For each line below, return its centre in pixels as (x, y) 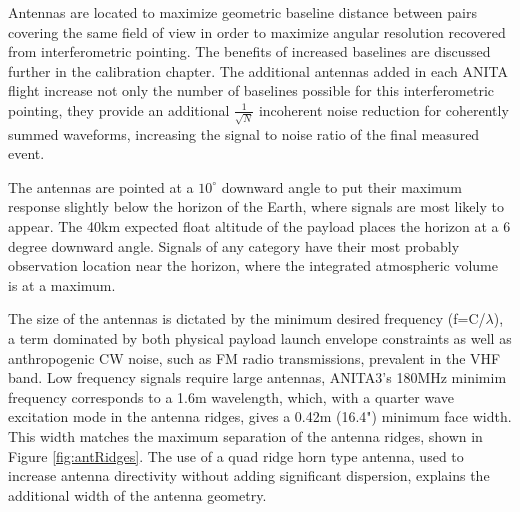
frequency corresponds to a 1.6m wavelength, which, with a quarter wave (231, 396)
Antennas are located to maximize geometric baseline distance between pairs (242, 12)
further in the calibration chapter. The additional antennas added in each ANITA (258, 70)
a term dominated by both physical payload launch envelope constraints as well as (260, 338)
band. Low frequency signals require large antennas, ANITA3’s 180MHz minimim (257, 377)
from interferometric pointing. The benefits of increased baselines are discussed (249, 51)
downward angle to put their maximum (341, 186)
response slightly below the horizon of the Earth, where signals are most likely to (256, 206)
